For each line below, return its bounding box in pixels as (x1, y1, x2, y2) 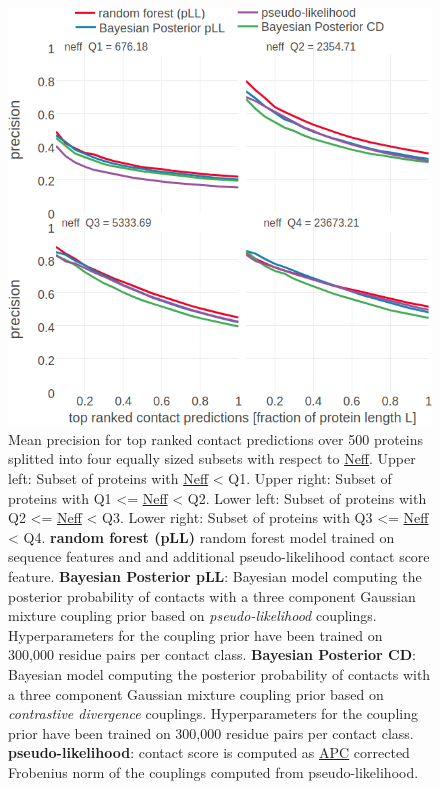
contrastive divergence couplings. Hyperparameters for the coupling (8, 703, 418, 724)
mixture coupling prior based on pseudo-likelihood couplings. (8, 605, 377, 626)
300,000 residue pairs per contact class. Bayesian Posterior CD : (8, 644, 416, 665)
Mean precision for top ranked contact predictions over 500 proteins (8, 428, 424, 449)
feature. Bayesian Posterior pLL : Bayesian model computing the (8, 565, 422, 586)
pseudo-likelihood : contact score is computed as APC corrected (8, 742, 410, 763)
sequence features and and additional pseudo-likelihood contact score (8, 546, 430, 567)
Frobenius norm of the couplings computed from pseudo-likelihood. (8, 761, 419, 782)
